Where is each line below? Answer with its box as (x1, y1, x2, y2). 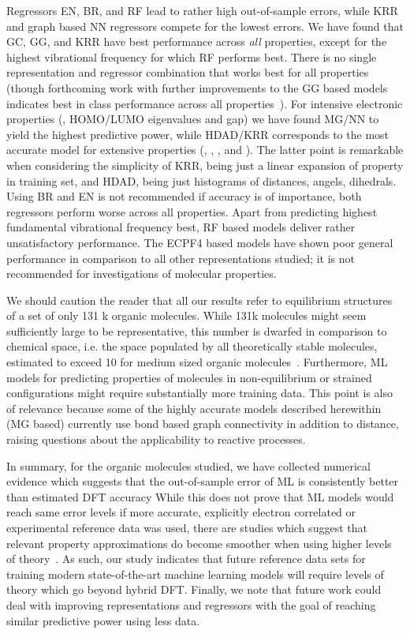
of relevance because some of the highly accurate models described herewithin (6, 400, 382, 416)
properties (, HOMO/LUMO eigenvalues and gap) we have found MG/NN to (6, 111, 379, 127)
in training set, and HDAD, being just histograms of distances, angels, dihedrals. (6, 172, 397, 189)
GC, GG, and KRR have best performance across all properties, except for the (6, 33, 387, 50)
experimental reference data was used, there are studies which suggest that (6, 520, 367, 535)
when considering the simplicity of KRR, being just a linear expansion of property (6, 156, 404, 173)
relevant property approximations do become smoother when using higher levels (6, 535, 392, 551)
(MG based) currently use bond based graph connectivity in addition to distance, (6, 415, 399, 432)
